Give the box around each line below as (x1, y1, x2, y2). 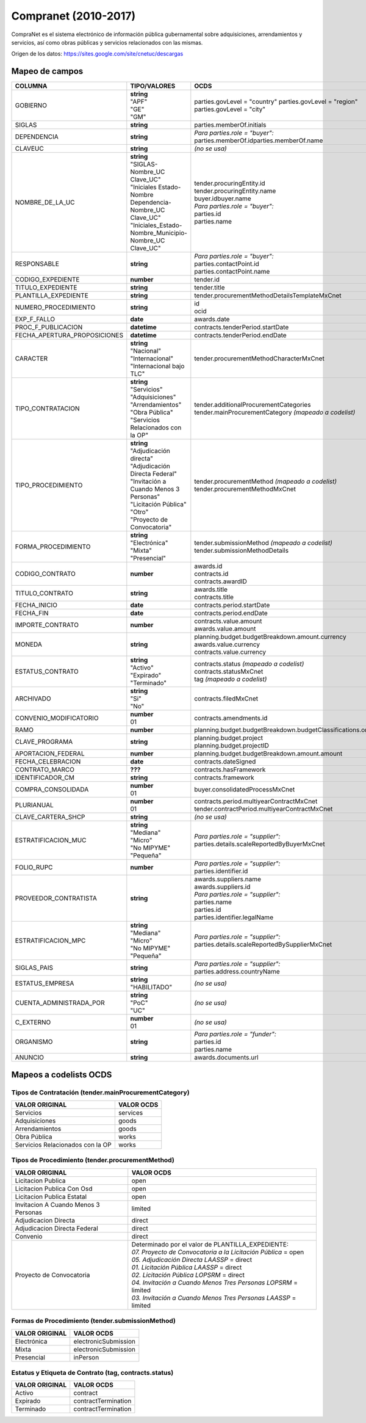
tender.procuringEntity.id (194, 179, 265, 187)
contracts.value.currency (194, 648, 267, 657)
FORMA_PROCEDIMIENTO (15, 542, 91, 551)
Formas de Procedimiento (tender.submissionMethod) (11, 1317, 176, 1325)
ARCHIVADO (15, 694, 51, 703)
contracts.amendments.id (194, 714, 268, 722)
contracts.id (194, 570, 229, 578)
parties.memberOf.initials (194, 121, 267, 129)
